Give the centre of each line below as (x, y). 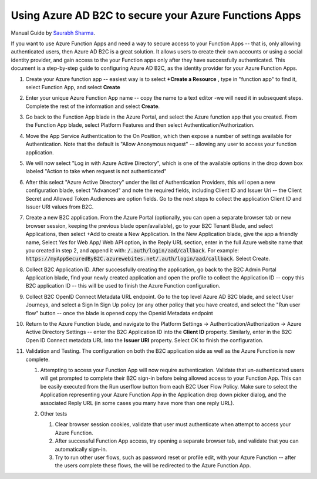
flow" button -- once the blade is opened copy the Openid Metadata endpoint (119, 313)
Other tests (54, 413)
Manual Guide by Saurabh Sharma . (53, 33)
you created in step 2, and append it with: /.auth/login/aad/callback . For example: (132, 250)
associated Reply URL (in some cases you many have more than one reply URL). (137, 403)
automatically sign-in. (81, 449)
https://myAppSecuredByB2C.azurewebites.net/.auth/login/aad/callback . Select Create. (148, 259)
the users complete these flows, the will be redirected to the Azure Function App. (153, 465)
